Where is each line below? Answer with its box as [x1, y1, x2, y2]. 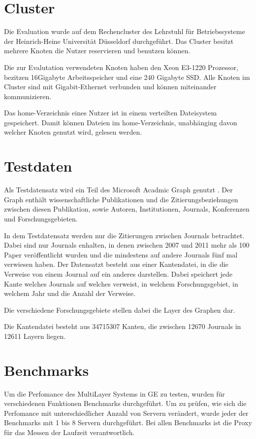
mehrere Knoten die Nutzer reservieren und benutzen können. [4, 45, 191, 56]
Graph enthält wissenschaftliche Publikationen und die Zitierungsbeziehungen [4, 194, 238, 204]
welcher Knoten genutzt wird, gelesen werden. [4, 127, 142, 137]
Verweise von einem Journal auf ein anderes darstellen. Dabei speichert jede [4, 268, 233, 279]
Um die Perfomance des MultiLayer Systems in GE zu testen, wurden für [4, 388, 225, 399]
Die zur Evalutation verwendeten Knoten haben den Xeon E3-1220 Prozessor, [4, 62, 238, 72]
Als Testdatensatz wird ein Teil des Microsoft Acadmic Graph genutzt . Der [4, 184, 233, 195]
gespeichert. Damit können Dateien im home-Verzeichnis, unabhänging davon [4, 117, 237, 127]
